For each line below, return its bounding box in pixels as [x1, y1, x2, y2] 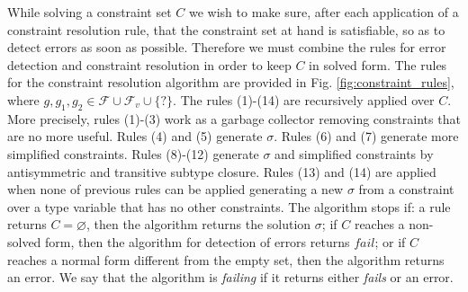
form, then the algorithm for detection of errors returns [45, 232, 350, 251]
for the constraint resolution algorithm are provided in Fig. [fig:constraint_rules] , [7, 73, 454, 92]
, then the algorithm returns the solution [85, 215, 311, 234]
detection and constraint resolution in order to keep [7, 55, 292, 74]
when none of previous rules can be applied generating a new [7, 180, 344, 199]
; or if [374, 232, 406, 251]
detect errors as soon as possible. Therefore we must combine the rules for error [7, 38, 446, 57]
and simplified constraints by [274, 144, 434, 163]
